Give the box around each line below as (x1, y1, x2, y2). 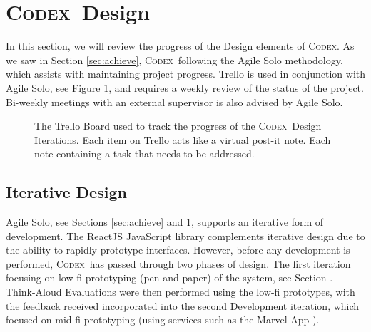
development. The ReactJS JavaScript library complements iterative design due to (6, 228, 365, 243)
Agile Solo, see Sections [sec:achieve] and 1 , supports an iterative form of (6, 214, 324, 229)
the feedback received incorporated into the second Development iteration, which (6, 298, 360, 313)
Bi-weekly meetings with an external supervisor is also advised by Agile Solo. (6, 94, 343, 109)
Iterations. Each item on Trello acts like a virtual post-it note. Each (34, 132, 331, 147)
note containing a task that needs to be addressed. (34, 146, 255, 161)
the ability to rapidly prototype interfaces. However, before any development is (6, 242, 350, 257)
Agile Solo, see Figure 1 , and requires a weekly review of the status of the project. (6, 80, 364, 95)
